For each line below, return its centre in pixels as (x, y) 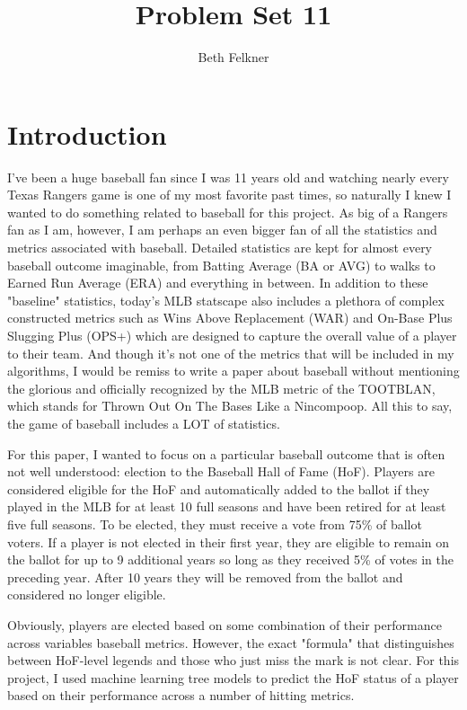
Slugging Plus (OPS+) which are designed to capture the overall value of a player (232, 335)
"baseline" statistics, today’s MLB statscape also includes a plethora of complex (226, 300)
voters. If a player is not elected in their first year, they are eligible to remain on (229, 541)
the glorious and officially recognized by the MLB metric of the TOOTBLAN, (221, 388)
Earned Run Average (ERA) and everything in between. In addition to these (218, 283)
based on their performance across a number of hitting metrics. (181, 695)
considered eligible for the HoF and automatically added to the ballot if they (219, 488)
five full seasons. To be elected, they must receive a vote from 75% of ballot (215, 524)
